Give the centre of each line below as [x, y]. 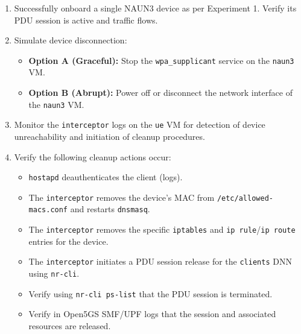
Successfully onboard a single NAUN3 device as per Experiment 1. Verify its [155, 8]
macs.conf [48, 210]
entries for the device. [68, 241]
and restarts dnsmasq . [110, 209]
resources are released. [70, 325]
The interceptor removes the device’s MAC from [122, 197]
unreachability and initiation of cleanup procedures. [109, 136]
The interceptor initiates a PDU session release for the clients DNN [160, 261]
